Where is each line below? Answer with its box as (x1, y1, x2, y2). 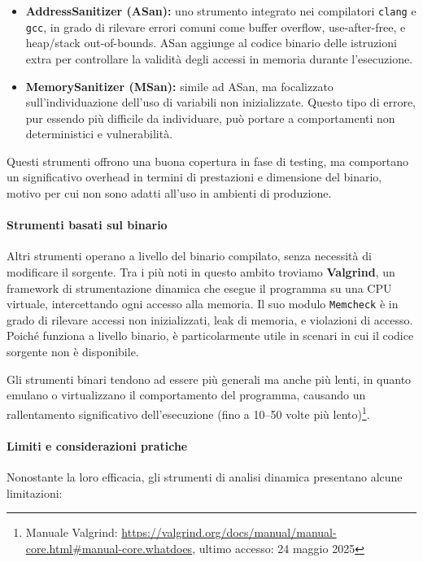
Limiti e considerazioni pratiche (7, 437, 188, 454)
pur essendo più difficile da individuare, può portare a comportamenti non (25, 109, 395, 126)
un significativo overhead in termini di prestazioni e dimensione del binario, (7, 168, 382, 185)
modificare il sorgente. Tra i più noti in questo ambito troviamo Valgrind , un (7, 264, 395, 281)
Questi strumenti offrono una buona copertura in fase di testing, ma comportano (7, 152, 409, 169)
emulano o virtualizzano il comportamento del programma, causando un (7, 386, 366, 403)
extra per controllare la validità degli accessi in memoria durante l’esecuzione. (25, 50, 413, 67)
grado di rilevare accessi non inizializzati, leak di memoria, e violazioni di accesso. (7, 311, 413, 328)
